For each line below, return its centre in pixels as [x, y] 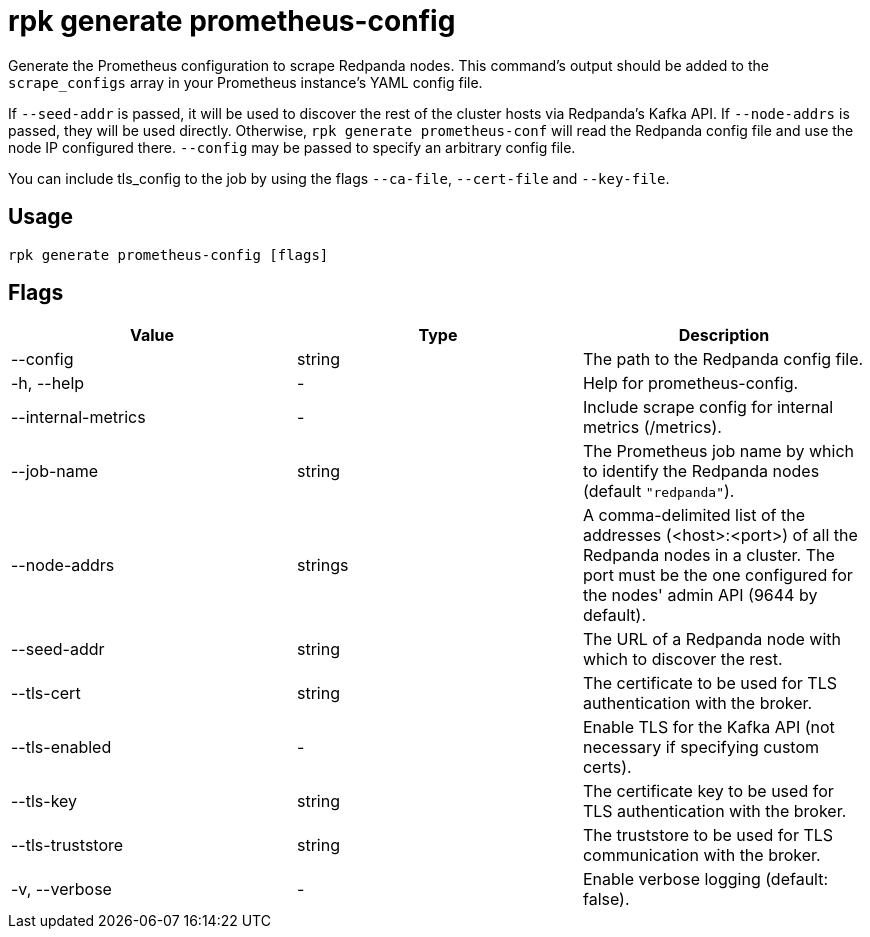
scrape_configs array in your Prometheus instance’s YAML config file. [245, 82]
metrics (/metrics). [652, 427]
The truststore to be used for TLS [708, 835]
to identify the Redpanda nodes [701, 471]
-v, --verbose [61, 889]
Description [724, 335]
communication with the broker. [701, 855]
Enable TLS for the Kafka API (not [708, 727]
